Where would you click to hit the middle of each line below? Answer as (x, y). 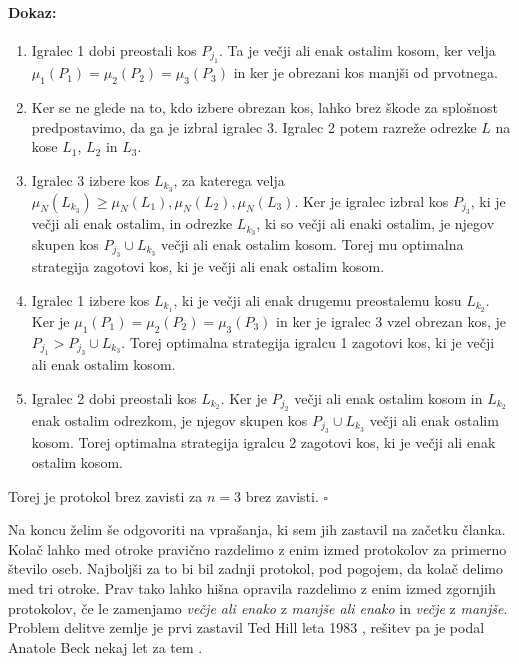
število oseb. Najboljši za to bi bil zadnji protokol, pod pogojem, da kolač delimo (255, 568)
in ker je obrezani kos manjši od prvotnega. (365, 72)
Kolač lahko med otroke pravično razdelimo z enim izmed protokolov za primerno (257, 548)
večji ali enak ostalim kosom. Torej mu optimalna (312, 243)
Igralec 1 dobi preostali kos (114, 49)
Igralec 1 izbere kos (90, 299)
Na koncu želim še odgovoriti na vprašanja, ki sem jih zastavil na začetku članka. (257, 529)
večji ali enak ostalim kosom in (388, 397)
